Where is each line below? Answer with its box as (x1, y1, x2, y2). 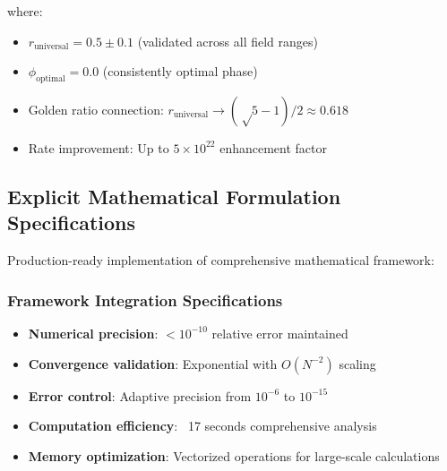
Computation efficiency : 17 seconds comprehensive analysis (28, 416, 377, 435)
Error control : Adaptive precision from (28, 386, 252, 405)
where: (7, 2, 43, 20)
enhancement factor (219, 138, 328, 157)
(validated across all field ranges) (137, 31, 318, 50)
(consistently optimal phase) (102, 62, 258, 81)
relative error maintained (211, 323, 348, 342)
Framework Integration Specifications (7, 288, 283, 311)
